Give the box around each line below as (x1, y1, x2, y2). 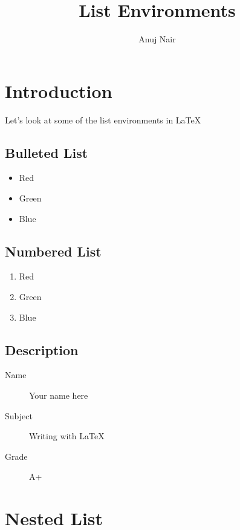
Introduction (5, 78, 112, 103)
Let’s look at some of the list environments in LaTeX (5, 113, 201, 126)
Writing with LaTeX (29, 430, 105, 442)
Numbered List (5, 241, 102, 260)
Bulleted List (5, 143, 88, 162)
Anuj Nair (138, 33, 176, 45)
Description (5, 340, 79, 359)
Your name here (29, 389, 88, 402)
